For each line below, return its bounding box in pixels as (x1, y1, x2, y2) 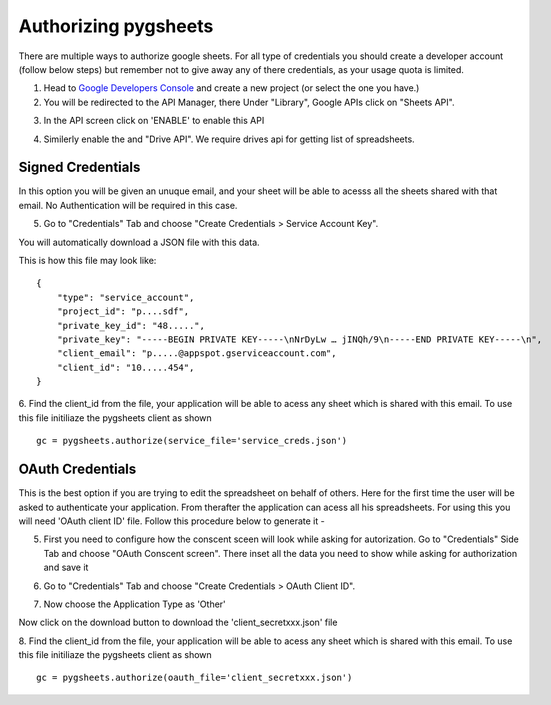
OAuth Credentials (18, 461, 137, 478)
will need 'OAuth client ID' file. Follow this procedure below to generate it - (18, 515, 325, 527)
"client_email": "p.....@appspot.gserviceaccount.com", (56, 348, 337, 359)
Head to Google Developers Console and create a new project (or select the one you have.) (43, 82, 420, 94)
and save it (43, 561, 89, 574)
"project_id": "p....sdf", (56, 306, 190, 317)
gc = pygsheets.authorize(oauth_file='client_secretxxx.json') (36, 672, 353, 684)
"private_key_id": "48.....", (56, 320, 205, 331)
